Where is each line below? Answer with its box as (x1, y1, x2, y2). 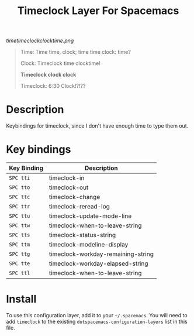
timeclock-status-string (49, 231, 116, 239)
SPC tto (9, 184, 30, 191)
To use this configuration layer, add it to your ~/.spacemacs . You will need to (6, 312, 188, 318)
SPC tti (9, 174, 30, 181)
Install (6, 293, 37, 306)
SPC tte (9, 260, 30, 267)
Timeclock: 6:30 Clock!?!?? (20, 83, 86, 90)
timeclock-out (49, 183, 89, 191)
